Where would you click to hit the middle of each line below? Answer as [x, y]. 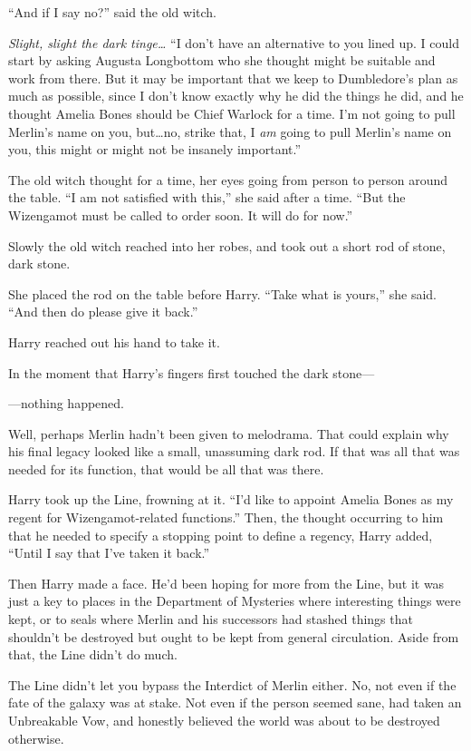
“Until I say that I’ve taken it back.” [109, 553]
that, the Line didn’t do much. [93, 654]
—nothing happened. [66, 403]
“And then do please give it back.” [103, 312]
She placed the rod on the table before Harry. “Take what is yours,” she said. [223, 293]
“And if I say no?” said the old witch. [112, 12]
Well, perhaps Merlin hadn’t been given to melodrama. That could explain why [229, 433]
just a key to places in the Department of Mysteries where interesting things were [235, 601]
